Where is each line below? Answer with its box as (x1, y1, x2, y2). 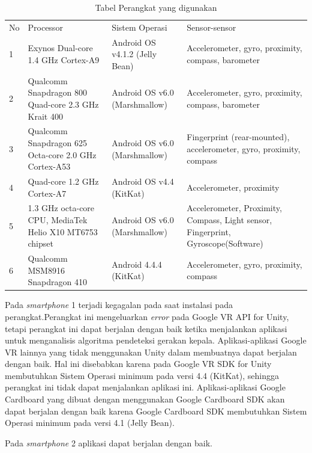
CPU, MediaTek (28, 214, 88, 226)
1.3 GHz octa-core (28, 202, 95, 214)
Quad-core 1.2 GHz (28, 174, 99, 187)
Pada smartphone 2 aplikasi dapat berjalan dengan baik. (5, 436, 212, 449)
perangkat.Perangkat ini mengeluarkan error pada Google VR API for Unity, (5, 310, 289, 322)
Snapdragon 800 (28, 86, 87, 99)
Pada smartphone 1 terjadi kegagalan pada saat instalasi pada (5, 298, 233, 311)
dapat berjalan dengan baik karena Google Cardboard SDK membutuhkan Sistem (5, 404, 307, 417)
